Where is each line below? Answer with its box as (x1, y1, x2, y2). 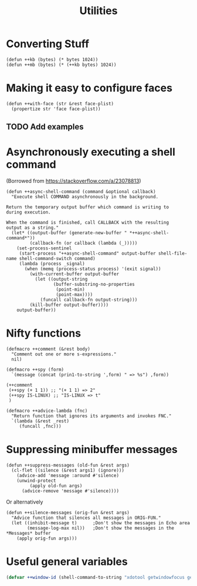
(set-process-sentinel (16, 245, 72, 251)
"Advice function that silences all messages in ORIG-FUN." (11, 515, 161, 521)
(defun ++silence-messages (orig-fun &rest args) (6, 510, 130, 516)
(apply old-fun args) (29, 483, 83, 489)
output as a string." (6, 225, 59, 231)
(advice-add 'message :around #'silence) (16, 472, 119, 479)
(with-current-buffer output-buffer (29, 271, 119, 277)
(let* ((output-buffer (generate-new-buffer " (11, 230, 127, 236)
